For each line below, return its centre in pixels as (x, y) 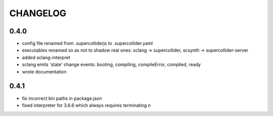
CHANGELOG (38, 13)
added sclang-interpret (46, 57)
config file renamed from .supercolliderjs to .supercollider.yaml (87, 44)
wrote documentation (44, 71)
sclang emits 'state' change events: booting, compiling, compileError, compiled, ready (111, 65)
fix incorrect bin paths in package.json (62, 98)
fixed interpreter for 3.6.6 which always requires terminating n (86, 105)
